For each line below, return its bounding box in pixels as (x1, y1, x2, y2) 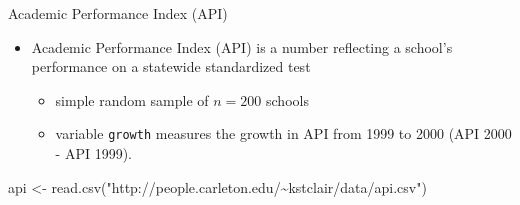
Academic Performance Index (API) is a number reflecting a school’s (31, 36, 453, 57)
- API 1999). (55, 143, 133, 164)
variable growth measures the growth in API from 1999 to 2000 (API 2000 (55, 123, 512, 144)
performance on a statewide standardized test (31, 56, 311, 77)
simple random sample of (55, 89, 209, 110)
